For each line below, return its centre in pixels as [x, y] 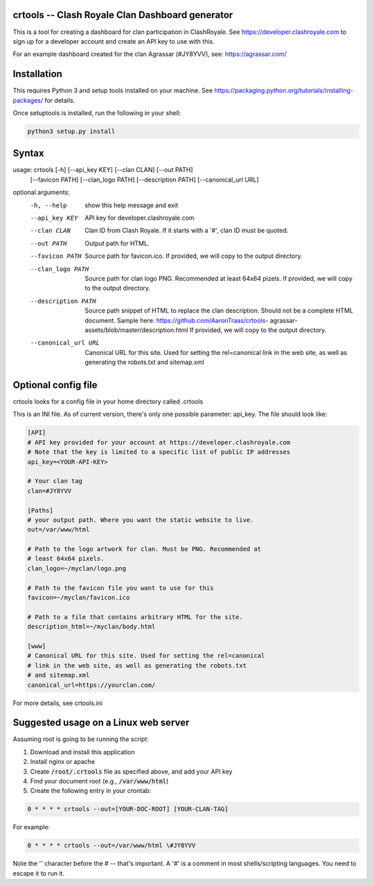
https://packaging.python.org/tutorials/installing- [284, 91]
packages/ [28, 100]
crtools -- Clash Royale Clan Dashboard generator [123, 15]
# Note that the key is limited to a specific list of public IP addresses [159, 452]
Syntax [28, 154]
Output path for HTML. [117, 243]
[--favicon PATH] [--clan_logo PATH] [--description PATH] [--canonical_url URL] [144, 180]
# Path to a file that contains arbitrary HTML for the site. [135, 617]
